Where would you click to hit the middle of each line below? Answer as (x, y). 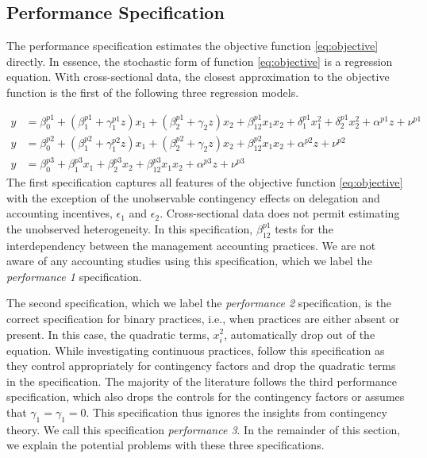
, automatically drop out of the (300, 334)
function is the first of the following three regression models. (153, 92)
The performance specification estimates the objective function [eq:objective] (192, 46)
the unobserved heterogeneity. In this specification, (130, 228)
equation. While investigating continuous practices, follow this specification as (196, 350)
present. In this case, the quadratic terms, (108, 334)
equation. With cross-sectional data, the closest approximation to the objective (198, 77)
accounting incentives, (60, 213)
